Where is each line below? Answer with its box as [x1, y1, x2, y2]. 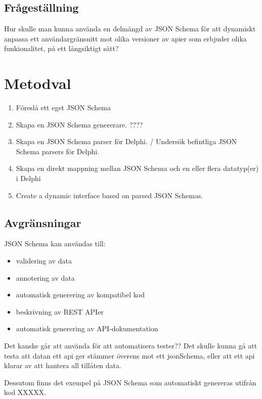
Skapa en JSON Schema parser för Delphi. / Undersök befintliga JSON [16, 136, 237, 147]
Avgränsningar [4, 214, 81, 230]
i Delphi [16, 173, 41, 184]
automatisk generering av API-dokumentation [16, 323, 158, 334]
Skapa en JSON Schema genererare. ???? [16, 119, 143, 129]
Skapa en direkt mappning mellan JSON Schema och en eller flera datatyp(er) [16, 163, 259, 173]
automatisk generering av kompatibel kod [16, 289, 145, 300]
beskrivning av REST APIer [16, 306, 104, 317]
